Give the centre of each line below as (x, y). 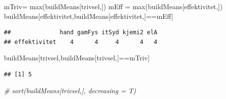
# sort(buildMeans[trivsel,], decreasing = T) (70, 90)
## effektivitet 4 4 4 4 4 (81, 42)
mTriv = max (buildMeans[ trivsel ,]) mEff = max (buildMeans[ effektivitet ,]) (113, 6)
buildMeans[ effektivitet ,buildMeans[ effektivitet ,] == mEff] (89, 16)
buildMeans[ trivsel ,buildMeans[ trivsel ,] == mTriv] (77, 58)
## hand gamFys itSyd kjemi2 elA (81, 33)
